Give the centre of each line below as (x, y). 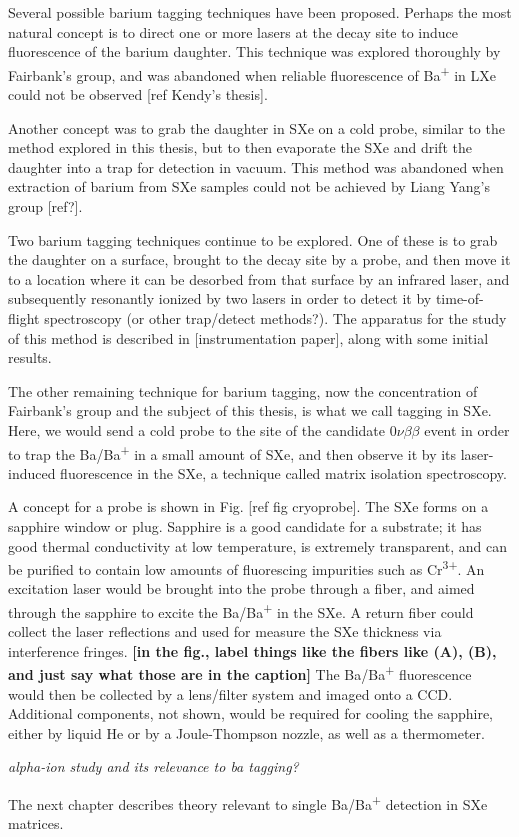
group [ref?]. (45, 206)
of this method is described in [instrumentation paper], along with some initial (248, 337)
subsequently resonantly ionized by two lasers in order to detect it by (220, 298)
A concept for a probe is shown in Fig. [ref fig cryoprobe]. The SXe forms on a (248, 506)
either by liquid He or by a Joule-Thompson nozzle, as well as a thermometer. (246, 732)
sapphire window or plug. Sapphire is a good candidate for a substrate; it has (245, 525)
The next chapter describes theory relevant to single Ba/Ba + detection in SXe (248, 802)
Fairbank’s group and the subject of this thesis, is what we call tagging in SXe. (250, 410)
